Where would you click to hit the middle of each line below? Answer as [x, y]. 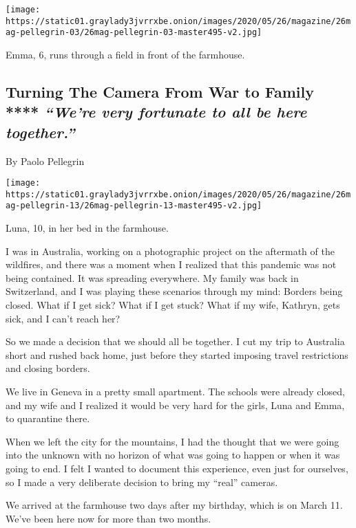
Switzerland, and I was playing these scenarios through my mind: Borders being [174, 291]
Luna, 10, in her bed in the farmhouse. [87, 228]
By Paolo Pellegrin [45, 161]
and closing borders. [48, 368]
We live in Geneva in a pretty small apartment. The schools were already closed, [175, 392]
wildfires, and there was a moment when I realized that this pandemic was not [171, 264]
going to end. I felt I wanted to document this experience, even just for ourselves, [177, 469]
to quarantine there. [48, 418]
